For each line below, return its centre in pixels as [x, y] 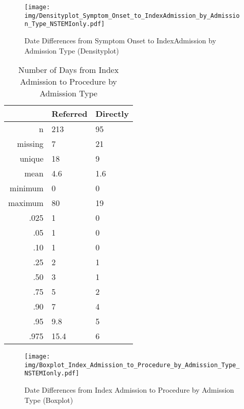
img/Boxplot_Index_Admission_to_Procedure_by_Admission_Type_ [132, 365]
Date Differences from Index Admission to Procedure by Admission [129, 390]
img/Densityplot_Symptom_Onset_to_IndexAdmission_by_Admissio [132, 16]
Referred [70, 114]
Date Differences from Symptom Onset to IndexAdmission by [120, 40]
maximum [26, 203]
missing [30, 144]
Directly [112, 114]
